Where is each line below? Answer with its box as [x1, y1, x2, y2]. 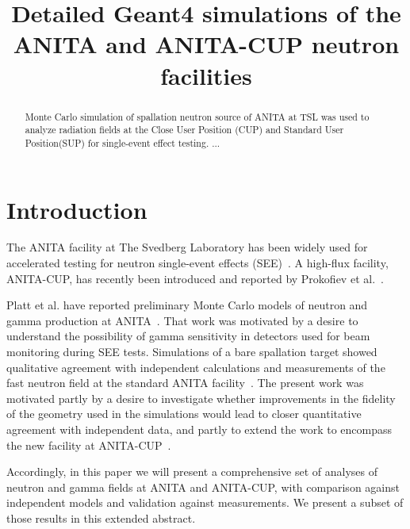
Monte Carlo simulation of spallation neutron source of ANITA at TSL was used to [25, 109, 370, 123]
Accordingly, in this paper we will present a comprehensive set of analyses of [6, 463, 378, 480]
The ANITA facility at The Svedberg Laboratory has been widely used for [6, 239, 368, 255]
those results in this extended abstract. [6, 509, 196, 526]
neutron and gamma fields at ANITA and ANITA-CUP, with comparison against [6, 478, 400, 495]
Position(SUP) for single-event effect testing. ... [25, 136, 220, 149]
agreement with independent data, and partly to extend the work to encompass [6, 420, 392, 437]
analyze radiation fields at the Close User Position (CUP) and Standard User [25, 123, 344, 136]
